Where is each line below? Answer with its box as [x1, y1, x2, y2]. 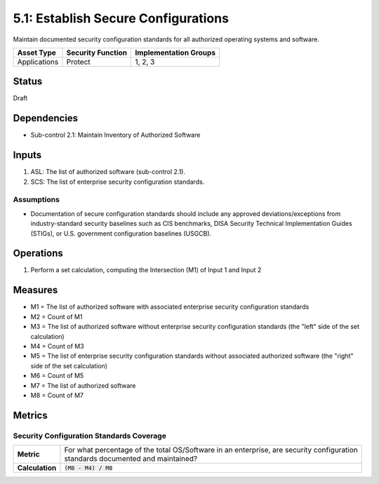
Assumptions [13, 195, 60, 205]
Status [13, 76, 43, 88]
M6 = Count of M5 [30, 372, 84, 380]
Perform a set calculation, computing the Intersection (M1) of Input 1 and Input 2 [30, 266, 262, 274]
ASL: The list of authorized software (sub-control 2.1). [30, 168, 186, 176]
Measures [13, 284, 58, 296]
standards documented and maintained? [64, 454, 198, 464]
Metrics [13, 409, 48, 421]
